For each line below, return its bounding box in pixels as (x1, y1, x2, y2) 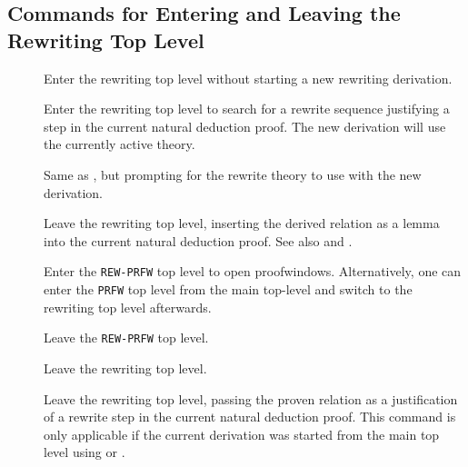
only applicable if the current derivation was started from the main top (44, 424, 440, 443)
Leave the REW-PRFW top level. (44, 328, 209, 347)
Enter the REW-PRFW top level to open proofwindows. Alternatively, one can (44, 262, 462, 281)
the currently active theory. (44, 134, 195, 154)
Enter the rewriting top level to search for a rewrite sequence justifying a (44, 99, 450, 118)
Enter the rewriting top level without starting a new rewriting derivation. (44, 68, 453, 87)
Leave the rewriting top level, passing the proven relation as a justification (44, 389, 458, 408)
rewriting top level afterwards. (44, 297, 212, 316)
